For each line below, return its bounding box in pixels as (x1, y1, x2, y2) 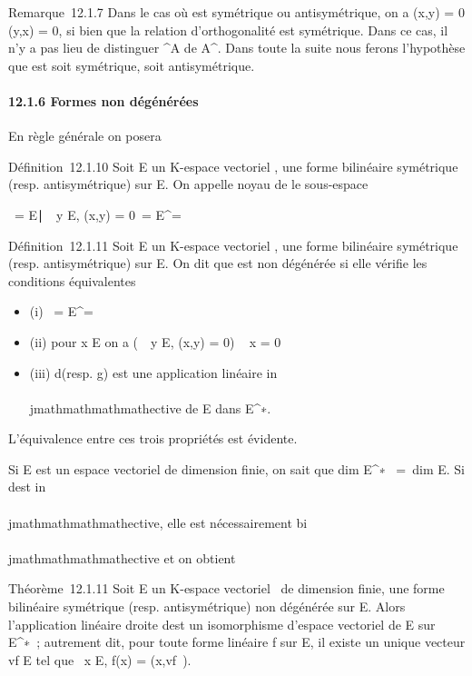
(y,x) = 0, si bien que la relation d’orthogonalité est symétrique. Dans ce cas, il (8, 20, 448, 39)
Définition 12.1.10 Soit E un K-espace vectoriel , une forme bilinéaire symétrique (8, 156, 458, 175)
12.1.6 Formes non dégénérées (8, 91, 199, 110)
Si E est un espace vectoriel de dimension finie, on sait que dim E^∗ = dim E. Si (8, 459, 465, 478)
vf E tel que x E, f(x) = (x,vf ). (8, 650, 192, 669)
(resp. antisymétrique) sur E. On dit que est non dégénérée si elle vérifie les (8, 253, 428, 273)
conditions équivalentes (8, 271, 136, 290)
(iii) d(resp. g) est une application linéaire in (29, 363, 278, 382)
